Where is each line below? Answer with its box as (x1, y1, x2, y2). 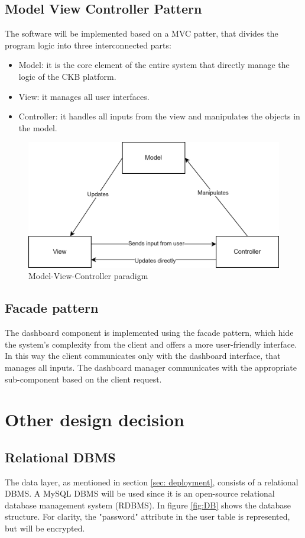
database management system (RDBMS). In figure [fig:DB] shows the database (5, 498, 291, 511)
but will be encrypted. (5, 522, 85, 534)
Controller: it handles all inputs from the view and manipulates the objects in (18, 110, 300, 122)
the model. (18, 121, 57, 134)
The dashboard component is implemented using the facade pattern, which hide (5, 326, 294, 339)
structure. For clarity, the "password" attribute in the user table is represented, (5, 510, 290, 523)
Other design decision (5, 407, 184, 432)
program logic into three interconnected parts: (5, 38, 171, 51)
